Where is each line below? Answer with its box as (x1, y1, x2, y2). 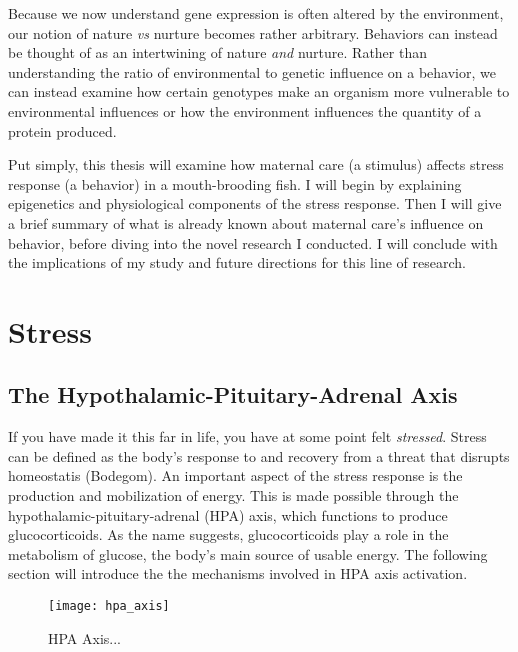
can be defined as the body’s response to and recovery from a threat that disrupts (8, 445, 510, 466)
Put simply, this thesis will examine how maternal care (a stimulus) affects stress (8, 154, 504, 175)
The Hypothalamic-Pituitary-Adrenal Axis (8, 379, 458, 410)
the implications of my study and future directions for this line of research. (8, 252, 466, 273)
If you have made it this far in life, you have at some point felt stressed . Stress (8, 426, 487, 447)
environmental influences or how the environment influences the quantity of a (8, 100, 482, 121)
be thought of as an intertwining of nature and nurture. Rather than (8, 42, 427, 63)
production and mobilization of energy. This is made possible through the (8, 485, 459, 506)
